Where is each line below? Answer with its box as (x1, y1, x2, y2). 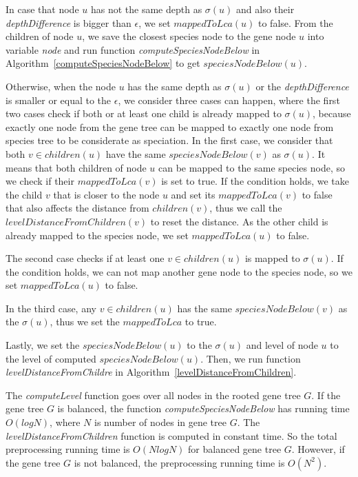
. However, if (291, 442, 345, 456)
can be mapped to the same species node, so (158, 160, 345, 174)
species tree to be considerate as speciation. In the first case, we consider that (6, 133, 333, 148)
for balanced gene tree (188, 442, 282, 456)
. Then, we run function (200, 351, 301, 365)
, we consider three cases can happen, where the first (118, 92, 340, 107)
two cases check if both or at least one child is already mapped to (6, 106, 282, 121)
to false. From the (258, 15, 333, 30)
